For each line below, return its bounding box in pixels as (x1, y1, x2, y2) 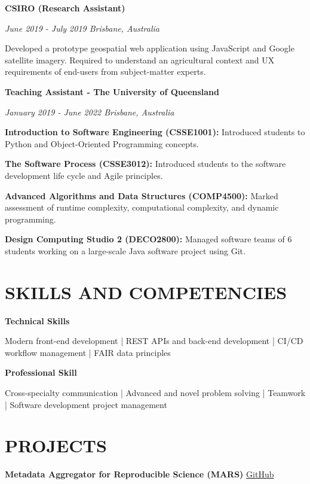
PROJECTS (5, 433, 107, 458)
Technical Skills (5, 314, 70, 327)
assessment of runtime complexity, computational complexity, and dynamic (5, 201, 279, 214)
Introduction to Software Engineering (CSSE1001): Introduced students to (5, 126, 305, 138)
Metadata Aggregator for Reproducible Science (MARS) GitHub (5, 468, 274, 480)
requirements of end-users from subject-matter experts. (5, 65, 206, 78)
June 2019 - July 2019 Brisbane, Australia (5, 22, 159, 34)
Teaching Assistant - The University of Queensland (5, 85, 220, 98)
